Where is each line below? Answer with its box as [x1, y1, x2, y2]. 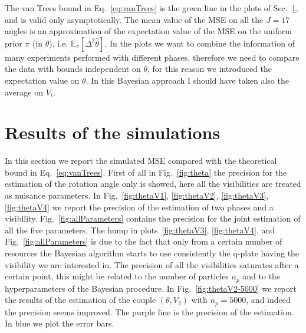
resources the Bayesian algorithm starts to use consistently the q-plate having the [5, 247, 300, 259]
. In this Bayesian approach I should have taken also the [85, 74, 289, 86]
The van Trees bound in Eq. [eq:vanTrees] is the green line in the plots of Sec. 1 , [5, 2, 298, 14]
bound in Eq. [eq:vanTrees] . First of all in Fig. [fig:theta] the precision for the [5, 166, 287, 178]
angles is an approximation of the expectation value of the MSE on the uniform [5, 25, 292, 37]
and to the [242, 270, 281, 282]
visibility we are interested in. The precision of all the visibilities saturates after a [5, 258, 299, 271]
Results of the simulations [5, 120, 221, 144]
